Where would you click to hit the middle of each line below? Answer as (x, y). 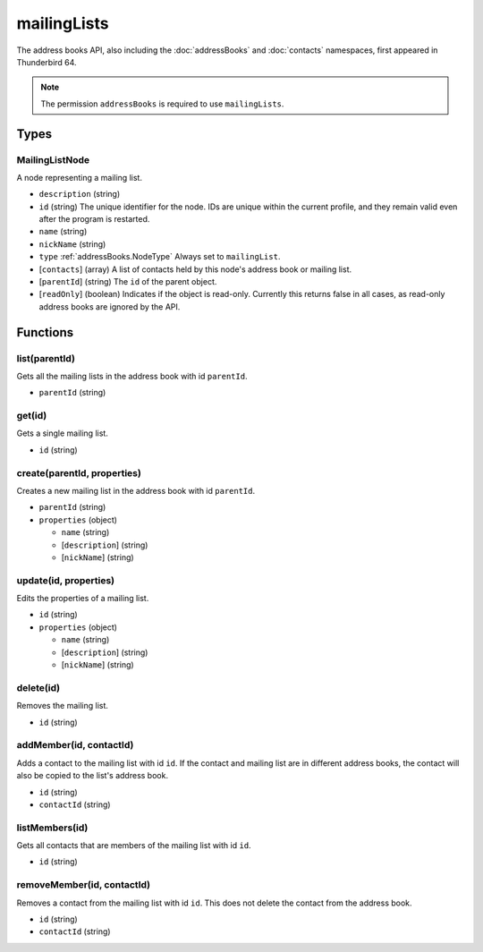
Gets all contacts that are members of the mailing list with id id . (134, 846)
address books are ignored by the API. (110, 306)
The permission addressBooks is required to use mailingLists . (162, 104)
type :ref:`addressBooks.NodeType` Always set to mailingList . (160, 257)
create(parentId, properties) (79, 472)
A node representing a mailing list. (80, 177)
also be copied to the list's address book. (93, 776)
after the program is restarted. (94, 219)
